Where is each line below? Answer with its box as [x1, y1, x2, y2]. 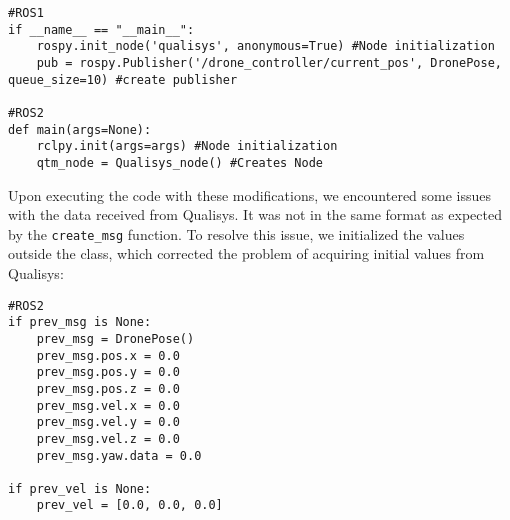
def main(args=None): [8, 122, 152, 137]
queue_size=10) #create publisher [8, 72, 238, 87]
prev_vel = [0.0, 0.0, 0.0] [36, 498, 223, 513]
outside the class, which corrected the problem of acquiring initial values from [8, 243, 485, 264]
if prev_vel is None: [8, 481, 152, 496]
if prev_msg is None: [8, 315, 152, 330]
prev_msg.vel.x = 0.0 [36, 398, 180, 413]
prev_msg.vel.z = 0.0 [36, 431, 180, 446]
